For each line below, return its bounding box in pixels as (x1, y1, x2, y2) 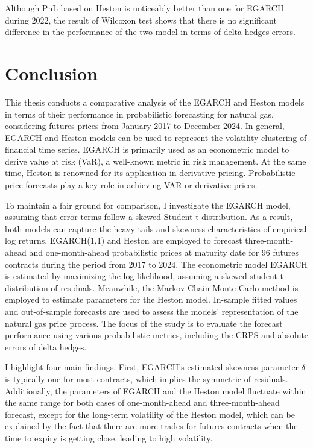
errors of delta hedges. (5, 340, 87, 353)
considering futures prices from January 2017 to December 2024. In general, (5, 119, 285, 132)
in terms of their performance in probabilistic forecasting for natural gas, (5, 107, 274, 120)
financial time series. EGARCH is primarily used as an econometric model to (5, 143, 289, 156)
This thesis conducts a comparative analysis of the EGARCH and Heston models (5, 95, 305, 108)
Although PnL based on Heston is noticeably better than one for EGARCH (5, 2, 284, 14)
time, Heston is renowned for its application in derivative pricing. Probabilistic (5, 166, 296, 179)
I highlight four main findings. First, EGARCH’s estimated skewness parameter (5, 361, 299, 373)
